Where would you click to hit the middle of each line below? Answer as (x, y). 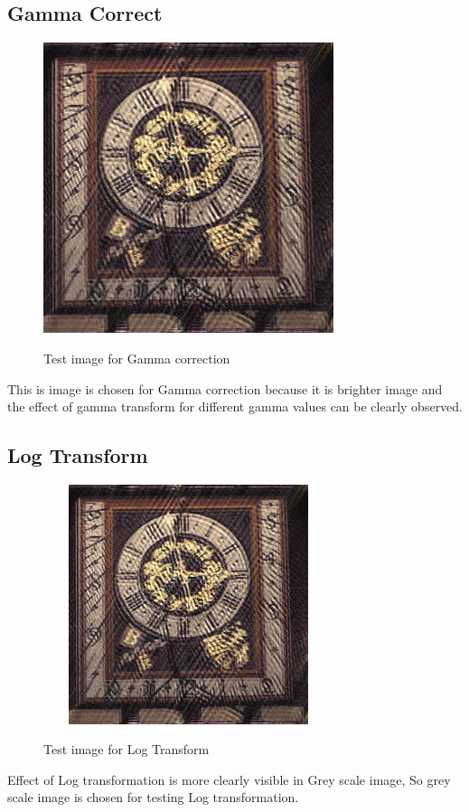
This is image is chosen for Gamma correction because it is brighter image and (225, 388)
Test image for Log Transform (127, 749)
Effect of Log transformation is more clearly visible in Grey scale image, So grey (229, 779)
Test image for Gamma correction (137, 359)
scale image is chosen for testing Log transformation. (153, 797)
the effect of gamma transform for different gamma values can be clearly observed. (235, 406)
